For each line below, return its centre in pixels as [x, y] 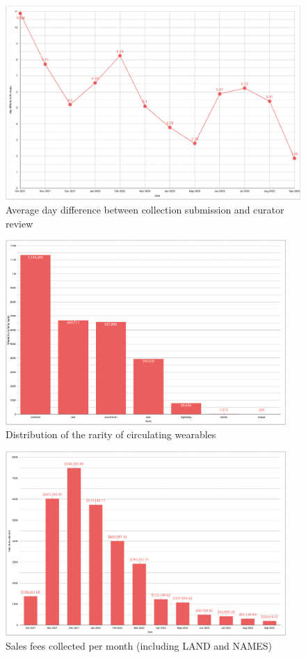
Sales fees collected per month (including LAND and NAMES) [139, 646]
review [19, 223]
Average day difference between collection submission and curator [145, 210]
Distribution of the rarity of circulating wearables [111, 434]
